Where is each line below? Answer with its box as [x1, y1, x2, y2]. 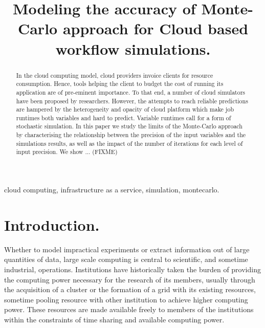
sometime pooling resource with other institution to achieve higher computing [4, 294, 248, 304]
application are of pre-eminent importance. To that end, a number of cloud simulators [16, 88, 246, 96]
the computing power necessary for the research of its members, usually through [4, 274, 255, 285]
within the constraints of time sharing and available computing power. [4, 314, 225, 324]
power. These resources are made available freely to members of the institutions [4, 304, 254, 315]
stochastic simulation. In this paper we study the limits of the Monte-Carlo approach [16, 122, 242, 130]
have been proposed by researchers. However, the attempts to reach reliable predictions [16, 96, 248, 105]
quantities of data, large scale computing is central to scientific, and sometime [4, 254, 248, 265]
